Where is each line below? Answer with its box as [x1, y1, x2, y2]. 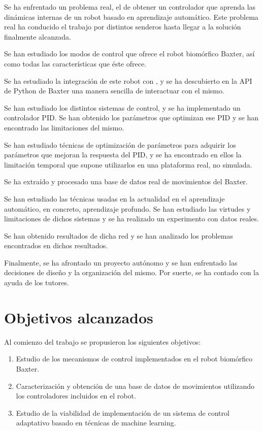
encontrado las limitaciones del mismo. [4, 122, 124, 132]
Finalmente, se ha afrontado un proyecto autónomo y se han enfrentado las [4, 257, 238, 268]
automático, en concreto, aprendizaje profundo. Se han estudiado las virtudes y [4, 203, 251, 214]
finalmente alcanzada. [4, 31, 71, 42]
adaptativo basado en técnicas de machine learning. [16, 417, 176, 428]
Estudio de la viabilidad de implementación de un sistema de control [16, 407, 229, 418]
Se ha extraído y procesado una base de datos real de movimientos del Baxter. [4, 176, 248, 187]
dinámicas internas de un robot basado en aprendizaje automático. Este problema [4, 11, 258, 22]
